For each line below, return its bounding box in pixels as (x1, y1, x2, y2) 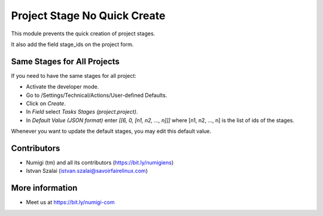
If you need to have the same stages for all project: (11, 72, 137, 79)
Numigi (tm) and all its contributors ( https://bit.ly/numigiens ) (26, 159, 174, 166)
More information (11, 183, 78, 193)
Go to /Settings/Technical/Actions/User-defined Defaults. (26, 92, 167, 99)
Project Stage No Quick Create (11, 9, 166, 22)
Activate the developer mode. (26, 83, 99, 90)
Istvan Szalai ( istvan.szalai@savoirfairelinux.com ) (26, 168, 148, 175)
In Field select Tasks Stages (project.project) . (26, 108, 138, 115)
